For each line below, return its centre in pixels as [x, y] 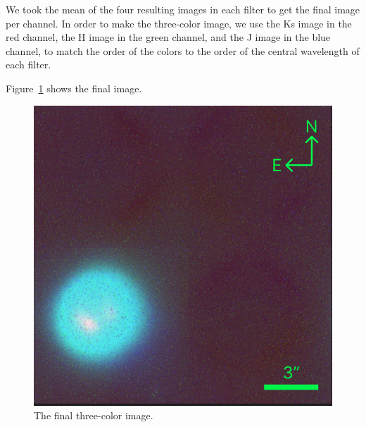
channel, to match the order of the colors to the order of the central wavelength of [183, 50]
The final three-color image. [94, 415]
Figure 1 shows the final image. [74, 88]
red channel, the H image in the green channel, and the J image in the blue [168, 37]
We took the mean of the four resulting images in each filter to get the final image [183, 9]
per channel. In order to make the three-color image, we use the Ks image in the [179, 23]
